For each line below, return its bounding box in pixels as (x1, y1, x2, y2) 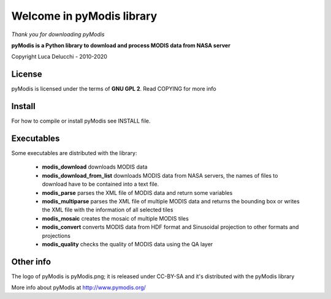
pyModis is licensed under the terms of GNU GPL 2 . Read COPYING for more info (11, 85, 217, 93)
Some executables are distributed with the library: (11, 149, 137, 157)
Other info (11, 256, 51, 267)
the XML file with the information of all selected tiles (42, 206, 173, 214)
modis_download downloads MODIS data (42, 163, 148, 171)
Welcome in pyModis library (11, 9, 158, 23)
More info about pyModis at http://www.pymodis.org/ (11, 284, 146, 291)
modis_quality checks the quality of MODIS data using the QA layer (42, 240, 213, 248)
